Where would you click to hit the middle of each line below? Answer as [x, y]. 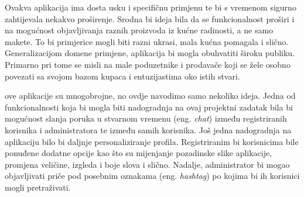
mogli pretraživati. [38, 187]
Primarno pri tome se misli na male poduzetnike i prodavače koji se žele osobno [148, 64]
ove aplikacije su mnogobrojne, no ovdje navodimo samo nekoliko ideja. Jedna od [150, 96]
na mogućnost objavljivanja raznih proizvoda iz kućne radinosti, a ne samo [139, 30]
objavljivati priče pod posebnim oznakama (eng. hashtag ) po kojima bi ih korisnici [152, 176]
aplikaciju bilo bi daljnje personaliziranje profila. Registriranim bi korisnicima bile [152, 141]
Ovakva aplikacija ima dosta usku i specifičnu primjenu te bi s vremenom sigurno [151, 7]
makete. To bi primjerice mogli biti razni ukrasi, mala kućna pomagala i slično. [147, 41]
